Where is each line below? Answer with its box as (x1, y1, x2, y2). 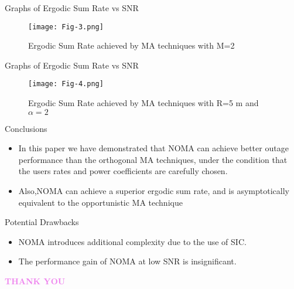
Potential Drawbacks (5, 216, 79, 228)
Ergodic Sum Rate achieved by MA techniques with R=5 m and (28, 97, 259, 109)
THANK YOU (5, 275, 66, 287)
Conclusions (5, 122, 47, 134)
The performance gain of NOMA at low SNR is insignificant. (18, 255, 237, 267)
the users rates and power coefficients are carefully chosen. (18, 165, 228, 177)
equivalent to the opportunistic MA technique (18, 196, 183, 208)
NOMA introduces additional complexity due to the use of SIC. (18, 235, 247, 247)
